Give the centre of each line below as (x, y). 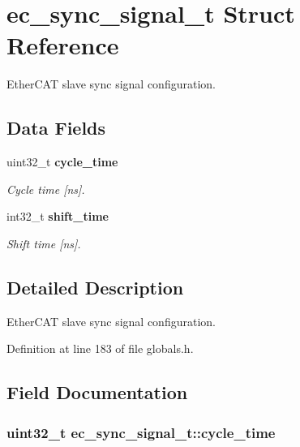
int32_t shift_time (58, 216)
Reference (63, 45)
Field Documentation (97, 392)
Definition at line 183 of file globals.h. (100, 348)
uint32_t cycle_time (62, 162)
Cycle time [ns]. (46, 189)
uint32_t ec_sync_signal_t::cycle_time (141, 432)
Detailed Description (95, 287)
